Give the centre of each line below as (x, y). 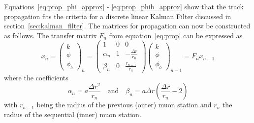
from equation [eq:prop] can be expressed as (176, 35)
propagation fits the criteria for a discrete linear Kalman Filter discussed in (118, 16)
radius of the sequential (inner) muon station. (73, 114)
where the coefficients (36, 78)
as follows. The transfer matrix (50, 35)
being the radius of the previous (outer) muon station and (124, 105)
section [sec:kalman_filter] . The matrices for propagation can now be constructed (127, 26)
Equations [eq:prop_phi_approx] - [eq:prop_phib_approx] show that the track (124, 6)
